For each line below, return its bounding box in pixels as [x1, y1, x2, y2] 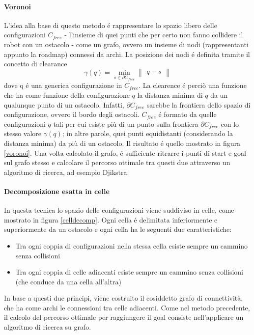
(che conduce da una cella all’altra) [15, 276, 121, 286]
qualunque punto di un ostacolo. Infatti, [4, 99, 124, 110]
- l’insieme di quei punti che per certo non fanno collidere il [64, 29, 243, 40]
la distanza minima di [137, 89, 203, 100]
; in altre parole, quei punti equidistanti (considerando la [62, 128, 233, 139]
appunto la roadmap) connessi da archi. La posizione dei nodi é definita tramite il [4, 49, 250, 59]
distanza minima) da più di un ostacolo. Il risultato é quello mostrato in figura [4, 138, 241, 148]
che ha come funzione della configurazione [4, 89, 130, 100]
